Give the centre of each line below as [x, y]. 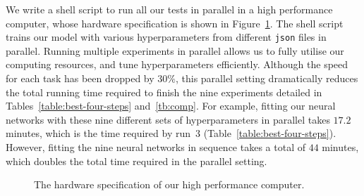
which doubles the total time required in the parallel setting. [136, 161]
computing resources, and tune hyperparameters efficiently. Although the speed [177, 64]
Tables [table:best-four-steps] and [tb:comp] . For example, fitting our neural [171, 106]
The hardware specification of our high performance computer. [169, 184]
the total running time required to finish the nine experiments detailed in [164, 92]
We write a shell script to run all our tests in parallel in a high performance [169, 9]
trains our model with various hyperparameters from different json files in [166, 37]
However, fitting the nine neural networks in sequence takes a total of [156, 147]
